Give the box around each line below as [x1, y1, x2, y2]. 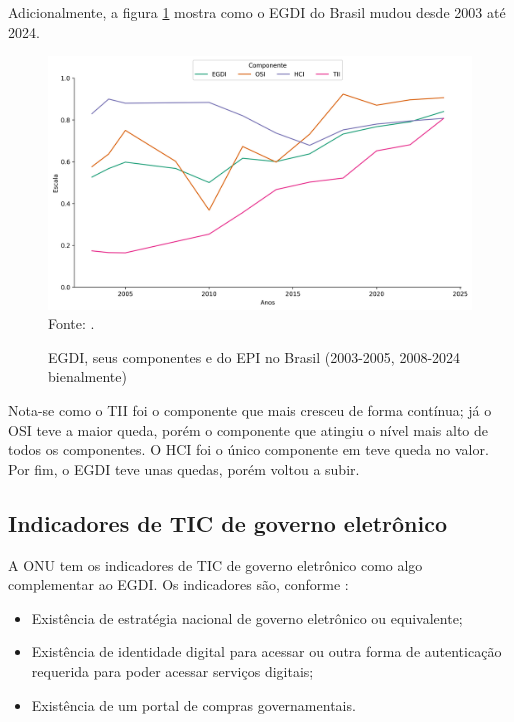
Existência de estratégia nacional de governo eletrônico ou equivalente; [31, 607, 463, 628]
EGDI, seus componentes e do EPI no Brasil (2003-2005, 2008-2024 [48, 346, 461, 367]
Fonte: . [48, 313, 95, 334]
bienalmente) [48, 366, 127, 387]
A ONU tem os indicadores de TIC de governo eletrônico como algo [8, 554, 423, 575]
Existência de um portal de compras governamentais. [31, 694, 356, 715]
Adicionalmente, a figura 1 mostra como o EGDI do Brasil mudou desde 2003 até [8, 2, 506, 22]
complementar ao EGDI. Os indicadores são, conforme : [8, 574, 349, 595]
